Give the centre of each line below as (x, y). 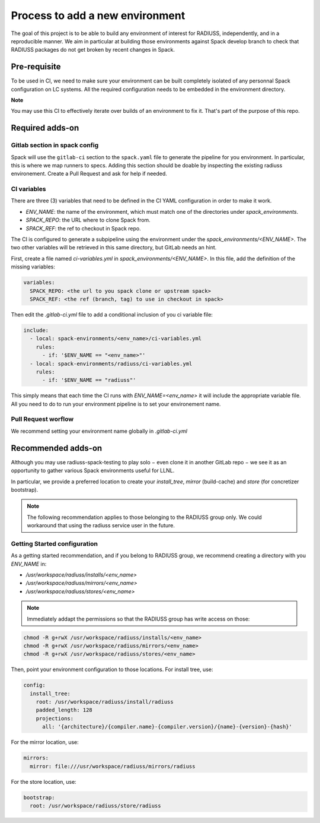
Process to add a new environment (98, 15)
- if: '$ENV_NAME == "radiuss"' (89, 380)
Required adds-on (45, 128)
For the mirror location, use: (45, 742)
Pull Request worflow (42, 419)
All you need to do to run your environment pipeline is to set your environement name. (116, 404)
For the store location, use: (44, 781)
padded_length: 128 (64, 710)
